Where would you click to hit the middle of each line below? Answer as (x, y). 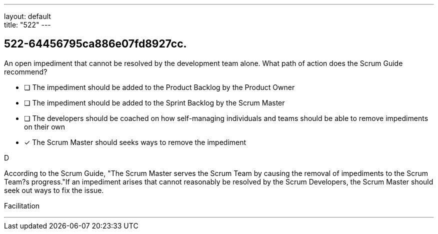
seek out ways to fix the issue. (54, 190)
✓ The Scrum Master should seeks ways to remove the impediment (135, 142)
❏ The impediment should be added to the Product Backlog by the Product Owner (159, 87)
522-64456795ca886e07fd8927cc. (95, 44)
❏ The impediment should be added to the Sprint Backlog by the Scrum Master (154, 102)
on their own (45, 126)
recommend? (26, 71)
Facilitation (22, 205)
